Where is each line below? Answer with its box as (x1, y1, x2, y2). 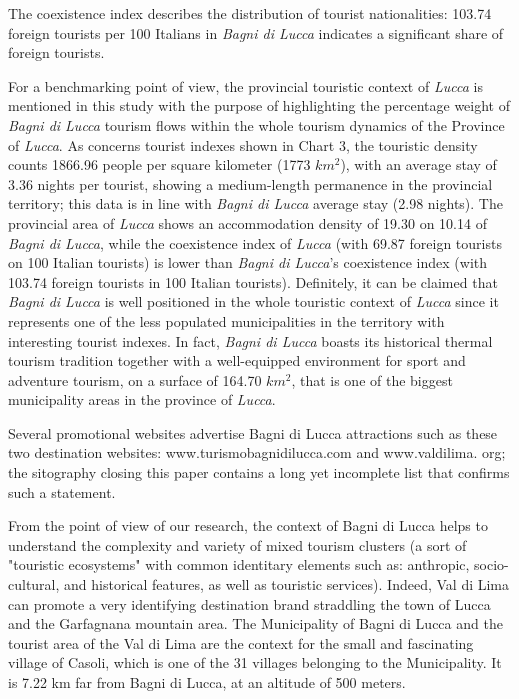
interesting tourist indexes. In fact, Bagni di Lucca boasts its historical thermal (8, 330, 493, 351)
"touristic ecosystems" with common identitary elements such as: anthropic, (8, 554, 470, 575)
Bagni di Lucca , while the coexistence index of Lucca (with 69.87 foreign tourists (8, 232, 502, 253)
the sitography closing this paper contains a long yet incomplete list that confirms (8, 462, 510, 483)
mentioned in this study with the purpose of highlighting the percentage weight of (8, 95, 511, 116)
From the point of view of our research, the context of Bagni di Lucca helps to (8, 515, 488, 536)
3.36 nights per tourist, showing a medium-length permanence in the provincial (8, 173, 493, 194)
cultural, (8, 574, 60, 595)
